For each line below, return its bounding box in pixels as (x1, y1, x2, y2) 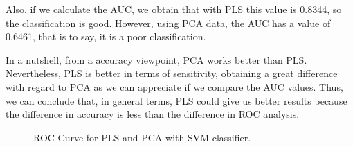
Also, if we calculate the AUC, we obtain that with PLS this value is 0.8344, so (6, 2, 342, 16)
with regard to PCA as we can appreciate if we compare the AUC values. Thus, (6, 79, 343, 94)
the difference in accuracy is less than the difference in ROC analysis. (6, 107, 300, 121)
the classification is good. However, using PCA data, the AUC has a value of (6, 15, 331, 30)
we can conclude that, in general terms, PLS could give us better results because (6, 93, 347, 107)
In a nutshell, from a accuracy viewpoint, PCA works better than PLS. (6, 52, 307, 67)
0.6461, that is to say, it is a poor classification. (6, 29, 206, 44)
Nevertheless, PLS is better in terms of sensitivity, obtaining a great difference (6, 66, 338, 80)
